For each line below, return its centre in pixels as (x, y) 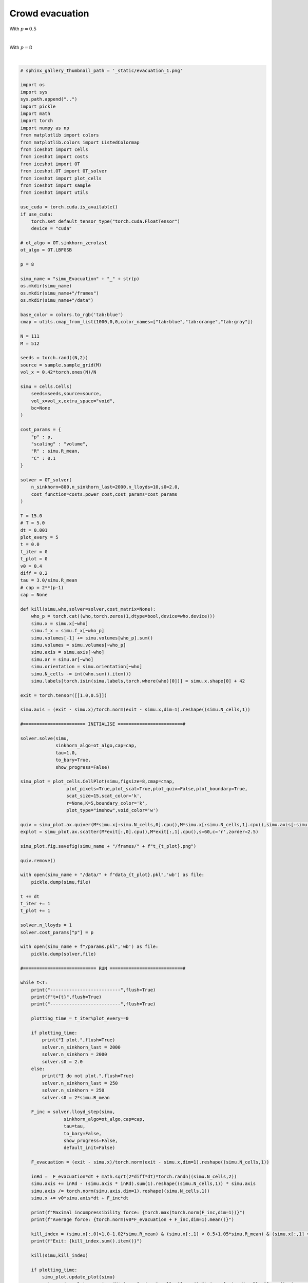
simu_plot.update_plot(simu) (79, 1277)
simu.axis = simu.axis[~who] (68, 652)
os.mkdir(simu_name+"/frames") (60, 293)
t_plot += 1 (35, 911)
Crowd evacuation (49, 13)
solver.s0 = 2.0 (62, 1062)
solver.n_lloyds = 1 (46, 925)
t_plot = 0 (34, 559)
